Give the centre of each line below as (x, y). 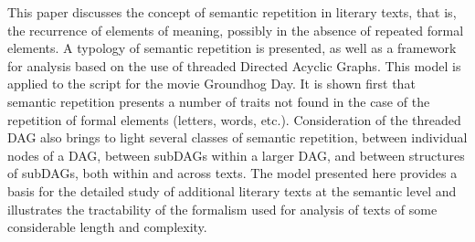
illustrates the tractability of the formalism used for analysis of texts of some (222, 209)
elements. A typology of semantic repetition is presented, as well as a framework (232, 48)
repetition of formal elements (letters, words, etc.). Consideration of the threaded (234, 119)
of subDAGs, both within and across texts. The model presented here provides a (232, 173)
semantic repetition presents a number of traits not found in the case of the (219, 101)
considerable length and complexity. (107, 227)
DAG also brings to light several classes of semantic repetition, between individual (237, 137)
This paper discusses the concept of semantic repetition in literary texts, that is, (232, 12)
